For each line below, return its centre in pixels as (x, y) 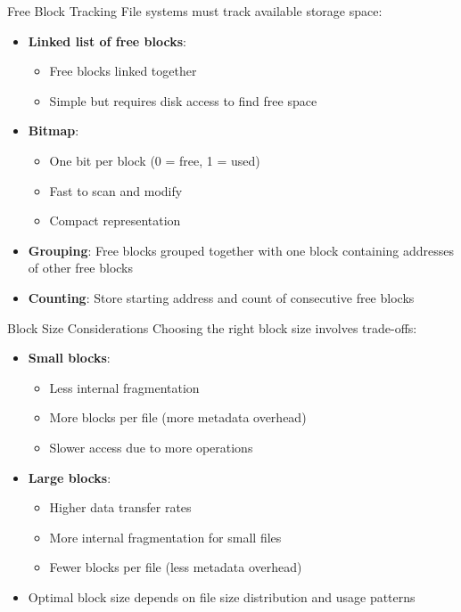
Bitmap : (54, 131)
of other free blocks (81, 268)
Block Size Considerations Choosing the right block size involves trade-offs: (212, 327)
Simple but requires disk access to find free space (183, 100)
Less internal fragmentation (124, 387)
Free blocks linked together (123, 71)
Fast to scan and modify (116, 190)
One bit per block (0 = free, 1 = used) (155, 160)
